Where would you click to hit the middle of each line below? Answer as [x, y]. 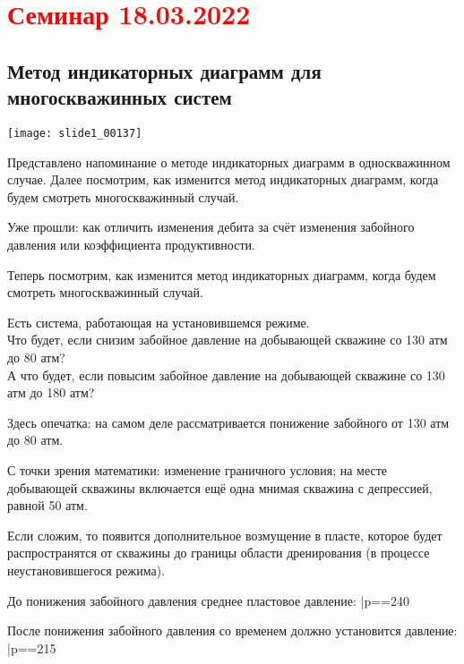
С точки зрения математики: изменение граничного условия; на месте [198, 469]
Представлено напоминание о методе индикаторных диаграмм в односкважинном [229, 162]
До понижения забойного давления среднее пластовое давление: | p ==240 [208, 600]
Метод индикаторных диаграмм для [164, 70]
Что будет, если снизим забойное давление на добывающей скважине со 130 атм [228, 340]
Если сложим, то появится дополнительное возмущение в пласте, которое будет [225, 535]
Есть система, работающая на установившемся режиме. [159, 322]
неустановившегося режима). [86, 570]
